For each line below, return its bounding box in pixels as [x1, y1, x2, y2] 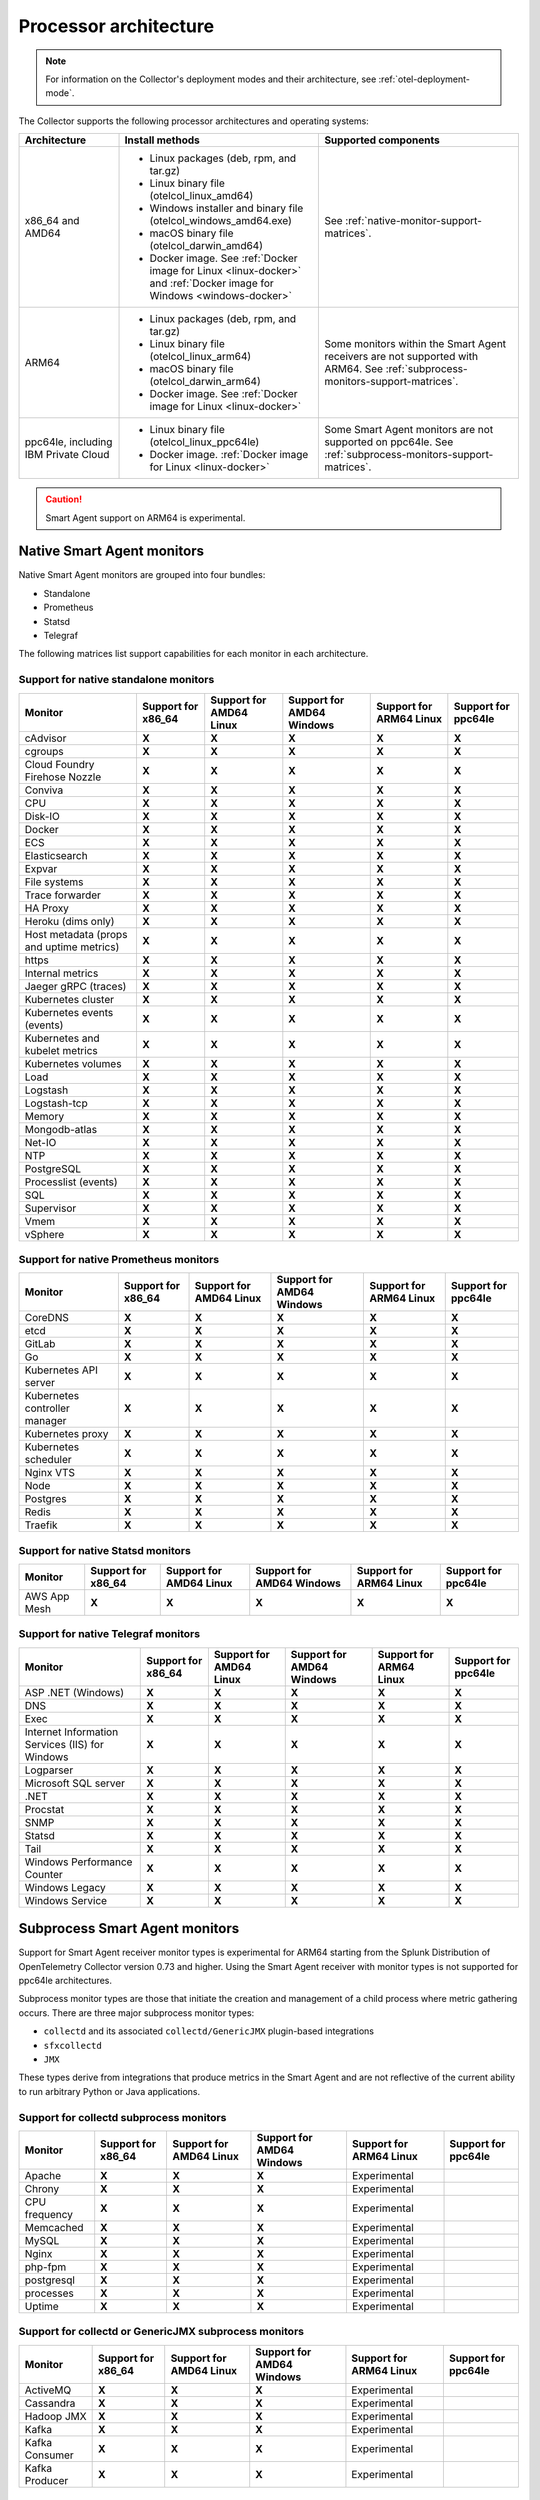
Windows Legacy [24, 1880, 106, 1894]
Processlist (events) [24, 1175, 119, 1189]
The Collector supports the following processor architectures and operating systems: [18, 115, 369, 127]
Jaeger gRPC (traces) [24, 979, 127, 993]
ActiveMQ [24, 2383, 72, 2397]
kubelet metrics [24, 1043, 99, 1057]
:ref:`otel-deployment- [378, 73, 470, 85]
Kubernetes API [24, 1363, 99, 1377]
